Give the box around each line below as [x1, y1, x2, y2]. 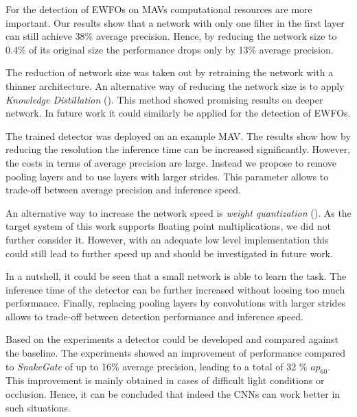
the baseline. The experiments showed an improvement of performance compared [5, 346, 346, 360]
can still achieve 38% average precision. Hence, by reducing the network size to [5, 29, 337, 43]
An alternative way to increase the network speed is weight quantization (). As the [5, 205, 352, 219]
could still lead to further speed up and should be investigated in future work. [5, 246, 333, 260]
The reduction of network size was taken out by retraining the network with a [5, 65, 334, 80]
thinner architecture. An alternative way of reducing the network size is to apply [5, 78, 345, 93]
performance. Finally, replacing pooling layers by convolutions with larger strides [5, 296, 346, 310]
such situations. [5, 400, 71, 414]
